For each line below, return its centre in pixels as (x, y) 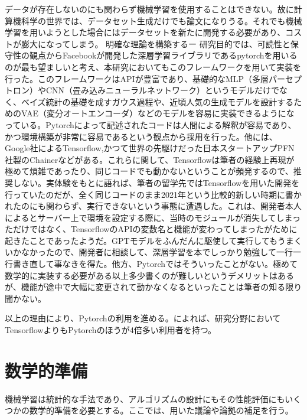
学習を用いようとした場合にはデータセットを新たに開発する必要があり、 (145, 32)
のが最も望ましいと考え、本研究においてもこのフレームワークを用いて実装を (153, 66)
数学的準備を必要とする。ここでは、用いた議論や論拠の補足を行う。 (161, 410)
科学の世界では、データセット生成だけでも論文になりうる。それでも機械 (161, 20)
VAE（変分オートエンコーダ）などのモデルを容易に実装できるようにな (158, 113)
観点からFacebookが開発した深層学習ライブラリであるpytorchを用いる (163, 55)
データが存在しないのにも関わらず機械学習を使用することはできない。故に (149, 9)
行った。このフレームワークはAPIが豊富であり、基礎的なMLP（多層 (137, 78)
